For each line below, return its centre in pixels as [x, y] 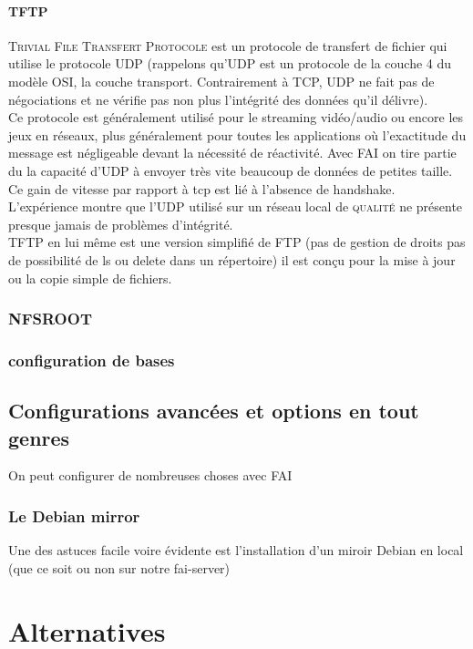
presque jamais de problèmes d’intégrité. [121, 224]
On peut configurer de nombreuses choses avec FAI [150, 475]
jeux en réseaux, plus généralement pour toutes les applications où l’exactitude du [237, 134]
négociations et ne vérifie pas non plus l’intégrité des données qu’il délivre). [218, 99]
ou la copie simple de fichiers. [90, 278]
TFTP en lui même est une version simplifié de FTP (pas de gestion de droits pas [237, 242]
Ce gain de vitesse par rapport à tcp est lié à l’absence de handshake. [202, 188]
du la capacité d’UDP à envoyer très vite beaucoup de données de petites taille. [231, 170]
